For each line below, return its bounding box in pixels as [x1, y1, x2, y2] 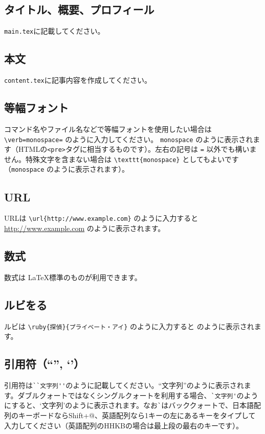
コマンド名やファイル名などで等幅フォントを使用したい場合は [4, 123, 212, 134]
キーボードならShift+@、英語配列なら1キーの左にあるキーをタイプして [18, 410, 256, 421]
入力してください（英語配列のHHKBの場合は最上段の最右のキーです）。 [4, 420, 244, 430]
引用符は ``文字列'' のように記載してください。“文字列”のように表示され [4, 380, 244, 391]
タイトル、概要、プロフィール [4, 2, 154, 17]
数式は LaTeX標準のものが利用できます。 [4, 271, 142, 282]
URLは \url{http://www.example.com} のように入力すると [4, 213, 198, 223]
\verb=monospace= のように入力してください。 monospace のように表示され [4, 133, 253, 144]
